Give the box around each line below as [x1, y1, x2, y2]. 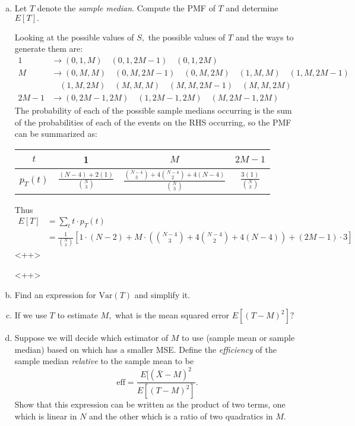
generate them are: [14, 42, 83, 55]
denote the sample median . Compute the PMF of [37, 2, 215, 14]
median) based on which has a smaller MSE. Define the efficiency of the [14, 343, 277, 355]
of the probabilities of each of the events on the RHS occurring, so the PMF [14, 115, 291, 128]
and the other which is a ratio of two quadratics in [89, 409, 273, 422]
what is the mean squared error [115, 309, 230, 321]
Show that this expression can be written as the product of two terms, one [14, 398, 286, 411]
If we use [14, 309, 47, 321]
